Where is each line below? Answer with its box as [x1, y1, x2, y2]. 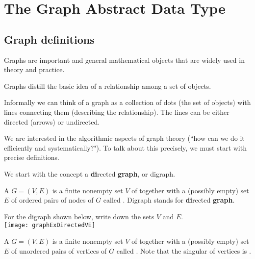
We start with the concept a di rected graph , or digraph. [4, 168, 175, 179]
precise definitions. [4, 152, 59, 162]
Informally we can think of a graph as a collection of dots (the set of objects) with [4, 97, 251, 107]
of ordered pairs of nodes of [11, 195, 94, 205]
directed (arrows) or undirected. [4, 116, 100, 127]
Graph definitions [4, 31, 95, 47]
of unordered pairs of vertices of [11, 245, 107, 256]
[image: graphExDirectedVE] [4, 222, 96, 229]
